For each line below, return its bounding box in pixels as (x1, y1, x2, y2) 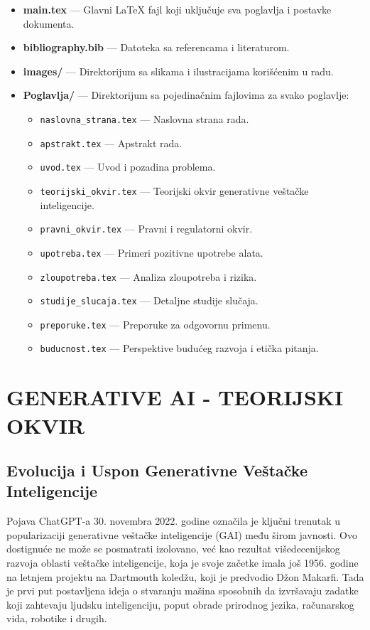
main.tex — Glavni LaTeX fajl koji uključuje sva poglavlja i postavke (23, 2, 332, 16)
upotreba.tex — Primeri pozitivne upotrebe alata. (40, 245, 263, 260)
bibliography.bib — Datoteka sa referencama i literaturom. (23, 40, 290, 55)
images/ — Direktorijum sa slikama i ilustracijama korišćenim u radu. (23, 63, 334, 78)
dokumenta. (23, 16, 75, 31)
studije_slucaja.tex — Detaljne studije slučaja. (40, 293, 259, 308)
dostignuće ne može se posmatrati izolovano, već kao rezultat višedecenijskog (6, 541, 340, 556)
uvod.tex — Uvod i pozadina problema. (40, 159, 216, 174)
